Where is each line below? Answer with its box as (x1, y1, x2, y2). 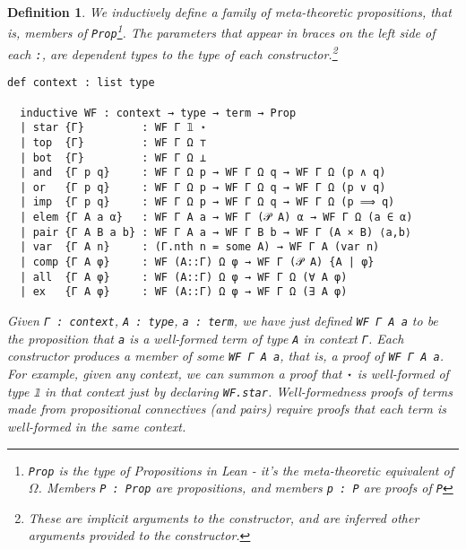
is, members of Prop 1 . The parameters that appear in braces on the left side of (7, 21, 436, 42)
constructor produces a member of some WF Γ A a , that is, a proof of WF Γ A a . (7, 346, 444, 365)
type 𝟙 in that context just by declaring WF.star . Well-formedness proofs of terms (7, 381, 453, 400)
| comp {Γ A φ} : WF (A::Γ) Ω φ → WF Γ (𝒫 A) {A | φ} (20, 256, 375, 269)
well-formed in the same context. (7, 416, 186, 435)
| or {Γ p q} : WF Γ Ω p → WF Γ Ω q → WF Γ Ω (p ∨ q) (20, 180, 386, 194)
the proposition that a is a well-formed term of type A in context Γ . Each (7, 328, 404, 347)
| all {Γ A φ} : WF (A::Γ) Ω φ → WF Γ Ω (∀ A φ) (20, 270, 348, 284)
